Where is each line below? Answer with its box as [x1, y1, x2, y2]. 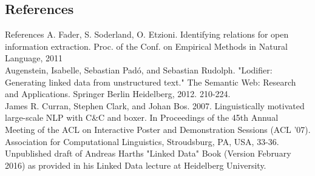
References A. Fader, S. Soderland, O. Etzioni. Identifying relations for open [5, 28, 289, 41]
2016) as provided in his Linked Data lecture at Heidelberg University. [5, 158, 266, 171]
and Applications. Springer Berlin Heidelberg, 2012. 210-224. [5, 87, 231, 100]
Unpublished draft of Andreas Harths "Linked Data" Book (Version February [5, 147, 291, 160]
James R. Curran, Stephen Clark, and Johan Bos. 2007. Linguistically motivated [5, 99, 305, 112]
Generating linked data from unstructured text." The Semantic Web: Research [5, 75, 296, 88]
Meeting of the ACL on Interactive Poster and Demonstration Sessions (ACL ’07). [5, 123, 311, 135]
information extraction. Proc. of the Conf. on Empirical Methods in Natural [5, 39, 288, 52]
